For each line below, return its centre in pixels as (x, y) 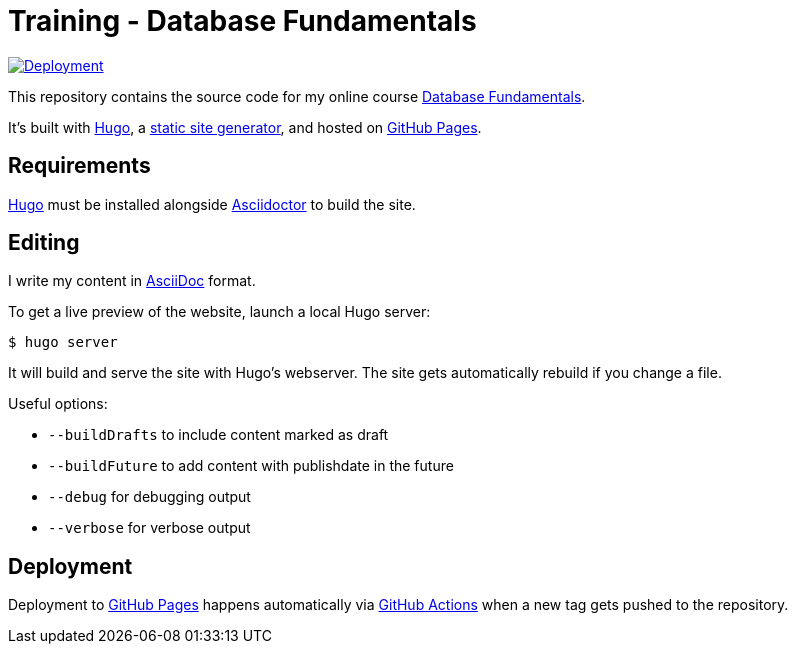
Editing (44, 243)
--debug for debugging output (149, 497)
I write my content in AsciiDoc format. (132, 281)
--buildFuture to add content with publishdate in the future (251, 466)
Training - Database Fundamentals (242, 21)
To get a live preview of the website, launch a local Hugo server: (219, 312)
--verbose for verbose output (149, 528)
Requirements (79, 166)
